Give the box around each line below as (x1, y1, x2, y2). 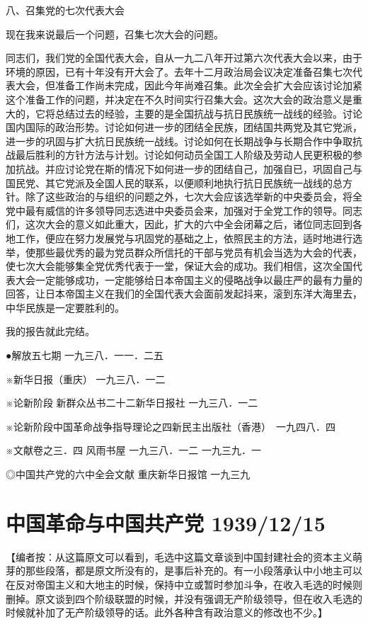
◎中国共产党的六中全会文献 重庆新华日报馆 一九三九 (6, 467, 251, 482)
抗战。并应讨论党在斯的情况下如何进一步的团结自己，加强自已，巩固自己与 (15, 161, 362, 176)
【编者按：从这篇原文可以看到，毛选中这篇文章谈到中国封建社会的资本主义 (6, 549, 352, 564)
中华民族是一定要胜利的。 (6, 300, 125, 314)
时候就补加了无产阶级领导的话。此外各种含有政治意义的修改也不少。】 (6, 605, 328, 620)
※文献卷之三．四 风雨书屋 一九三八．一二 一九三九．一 (6, 443, 261, 458)
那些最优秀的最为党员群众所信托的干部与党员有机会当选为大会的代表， (35, 244, 362, 259)
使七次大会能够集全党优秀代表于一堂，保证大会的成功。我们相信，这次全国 (6, 259, 352, 273)
